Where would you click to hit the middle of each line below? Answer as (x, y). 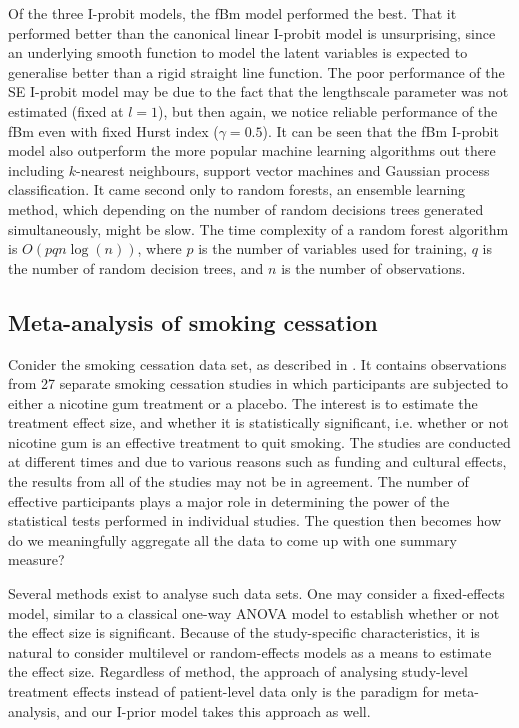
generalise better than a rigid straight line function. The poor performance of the (256, 71)
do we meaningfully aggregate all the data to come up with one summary (232, 539)
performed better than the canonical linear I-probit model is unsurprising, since (252, 32)
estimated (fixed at (66, 110)
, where (159, 248)
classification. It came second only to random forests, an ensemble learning (237, 189)
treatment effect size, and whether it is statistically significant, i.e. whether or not (258, 422)
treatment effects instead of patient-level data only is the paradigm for (224, 691)
